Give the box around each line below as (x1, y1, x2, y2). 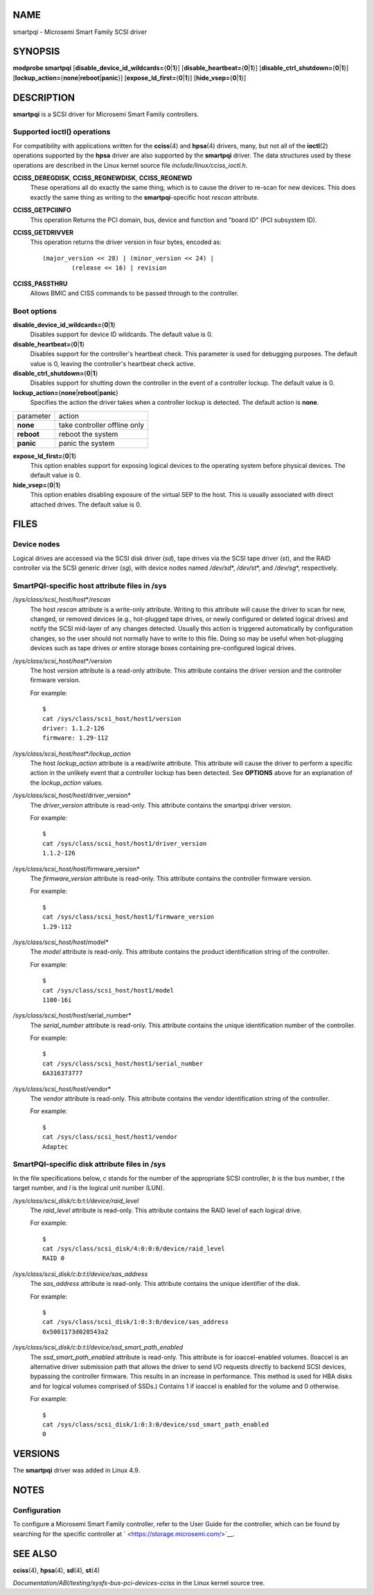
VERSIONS (12, 1448, 60, 1460)
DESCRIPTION (12, 91, 75, 103)
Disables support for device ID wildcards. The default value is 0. (30, 330, 213, 339)
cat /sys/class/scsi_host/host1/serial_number (42, 1059, 204, 1067)
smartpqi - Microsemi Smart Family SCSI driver (12, 28, 148, 36)
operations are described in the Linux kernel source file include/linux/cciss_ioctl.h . (12, 161, 248, 169)
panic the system (58, 438, 115, 448)
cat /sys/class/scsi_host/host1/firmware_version (42, 913, 215, 921)
